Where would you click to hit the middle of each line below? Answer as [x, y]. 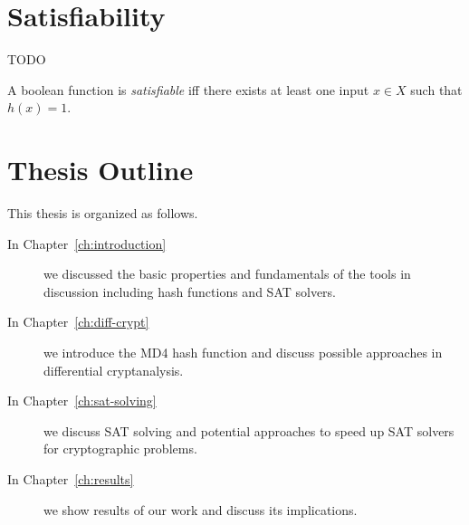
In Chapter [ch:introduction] [87, 243]
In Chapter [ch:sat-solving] [82, 401]
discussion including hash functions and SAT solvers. [190, 291]
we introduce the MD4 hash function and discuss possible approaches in [243, 352]
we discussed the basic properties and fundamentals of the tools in [227, 274]
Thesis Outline [100, 170]
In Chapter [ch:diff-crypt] [78, 322]
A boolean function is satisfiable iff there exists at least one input [188, 89]
